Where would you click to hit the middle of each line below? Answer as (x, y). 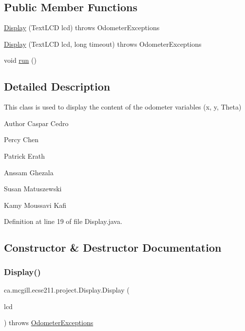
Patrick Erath (25, 156)
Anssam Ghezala (29, 172)
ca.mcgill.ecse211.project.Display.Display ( (67, 289)
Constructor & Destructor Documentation (113, 248)
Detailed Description (57, 86)
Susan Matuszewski (33, 189)
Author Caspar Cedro (36, 123)
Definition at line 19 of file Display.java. (63, 221)
